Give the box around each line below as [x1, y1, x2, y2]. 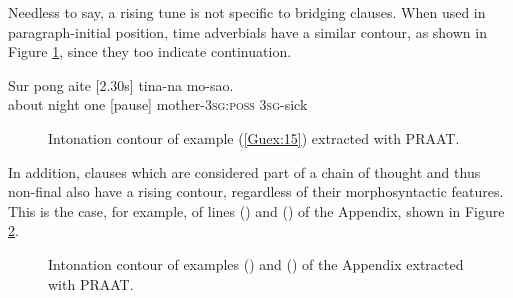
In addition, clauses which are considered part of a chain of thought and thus [8, 161, 481, 182]
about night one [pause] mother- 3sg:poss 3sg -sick [8, 94, 308, 115]
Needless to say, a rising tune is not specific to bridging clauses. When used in [8, 2, 486, 22]
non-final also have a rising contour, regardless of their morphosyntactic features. [8, 181, 504, 202]
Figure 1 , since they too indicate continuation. [8, 41, 292, 62]
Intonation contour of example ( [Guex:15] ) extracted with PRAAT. [48, 127, 460, 148]
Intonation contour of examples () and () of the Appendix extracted [48, 253, 464, 274]
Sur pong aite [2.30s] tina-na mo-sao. [8, 74, 234, 95]
